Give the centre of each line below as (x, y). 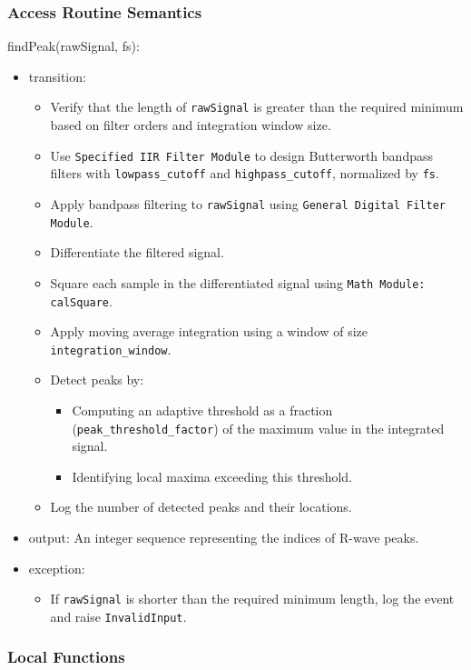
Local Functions (66, 657)
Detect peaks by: (97, 380)
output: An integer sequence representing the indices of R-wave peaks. (224, 538)
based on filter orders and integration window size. (191, 125)
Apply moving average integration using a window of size (209, 331)
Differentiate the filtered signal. (137, 252)
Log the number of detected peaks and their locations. (201, 507)
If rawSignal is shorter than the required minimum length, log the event (252, 599)
